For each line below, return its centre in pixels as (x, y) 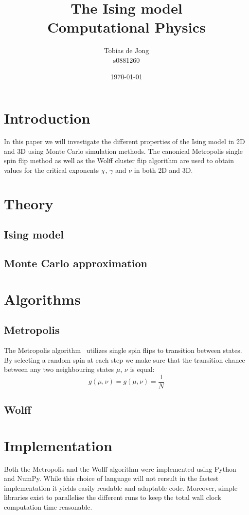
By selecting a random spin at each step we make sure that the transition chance (124, 359)
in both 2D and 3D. (163, 170)
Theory (29, 203)
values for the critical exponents (52, 170)
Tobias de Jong (126, 50)
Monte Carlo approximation (76, 263)
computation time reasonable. (48, 507)
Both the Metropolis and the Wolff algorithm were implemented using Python (120, 469)
